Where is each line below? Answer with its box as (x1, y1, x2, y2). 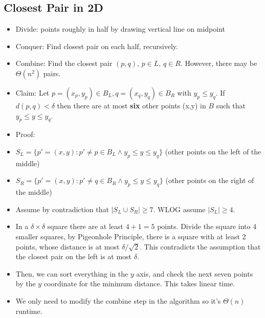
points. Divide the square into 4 (157, 221, 257, 232)
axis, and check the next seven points (136, 268, 253, 279)
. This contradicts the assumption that (140, 241, 261, 252)
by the (15, 278, 36, 289)
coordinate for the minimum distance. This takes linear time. (43, 278, 235, 289)
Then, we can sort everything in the (15, 268, 128, 279)
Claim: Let (15, 87, 50, 98)
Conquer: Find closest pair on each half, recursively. (15, 40, 178, 51)
